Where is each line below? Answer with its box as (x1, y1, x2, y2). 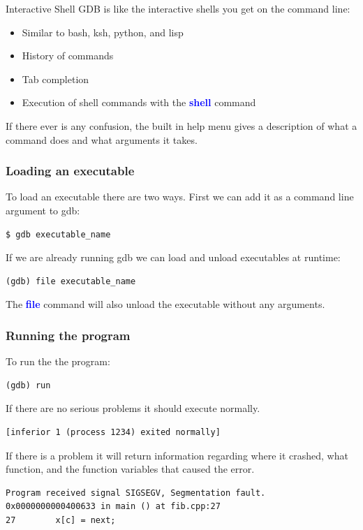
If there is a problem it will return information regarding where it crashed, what (6, 448, 348, 462)
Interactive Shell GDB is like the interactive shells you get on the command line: (6, 1, 350, 15)
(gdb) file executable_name (6, 276, 136, 286)
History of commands (22, 48, 114, 63)
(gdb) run (6, 380, 51, 390)
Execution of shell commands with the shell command (22, 95, 256, 110)
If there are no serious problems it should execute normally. (6, 401, 260, 415)
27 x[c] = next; (6, 515, 116, 525)
